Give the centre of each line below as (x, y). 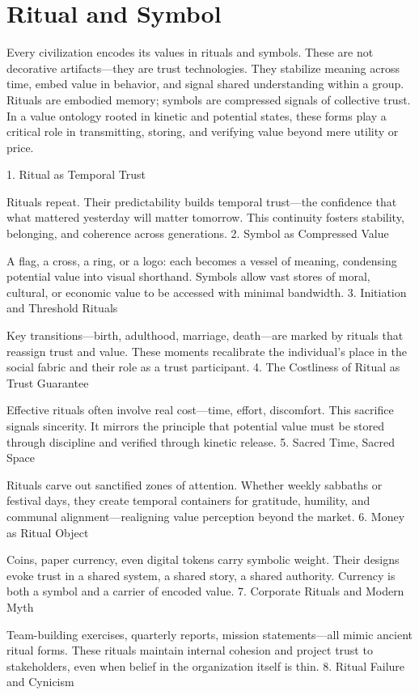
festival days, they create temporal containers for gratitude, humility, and (188, 500)
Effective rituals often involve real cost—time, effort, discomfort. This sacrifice (200, 410)
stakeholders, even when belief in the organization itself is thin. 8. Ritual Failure (206, 665)
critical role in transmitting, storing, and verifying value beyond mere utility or (203, 131)
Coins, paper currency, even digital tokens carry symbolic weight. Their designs (203, 559)
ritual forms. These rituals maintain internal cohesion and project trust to (190, 650)
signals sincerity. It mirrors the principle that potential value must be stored (195, 426)
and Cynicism (40, 682)
